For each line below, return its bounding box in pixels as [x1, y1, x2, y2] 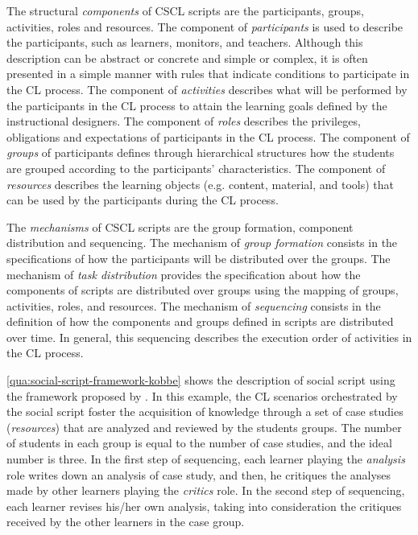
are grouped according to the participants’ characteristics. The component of [6, 159, 386, 176]
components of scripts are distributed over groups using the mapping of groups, [6, 282, 399, 298]
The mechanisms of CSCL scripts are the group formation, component [6, 218, 354, 235]
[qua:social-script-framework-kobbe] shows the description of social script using [6, 372, 395, 389]
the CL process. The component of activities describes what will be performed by [6, 80, 408, 97]
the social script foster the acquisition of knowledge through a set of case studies [6, 403, 404, 420]
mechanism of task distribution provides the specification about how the [6, 265, 361, 282]
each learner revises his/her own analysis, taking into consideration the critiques [6, 497, 402, 514]
